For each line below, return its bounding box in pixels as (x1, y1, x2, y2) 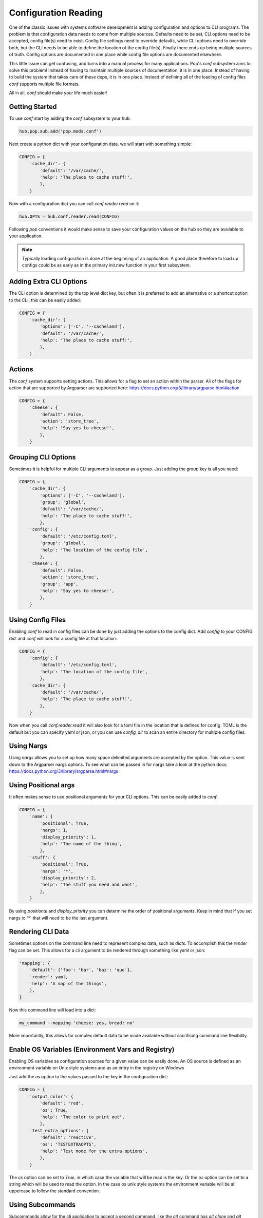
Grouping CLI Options (9, 453, 76, 461)
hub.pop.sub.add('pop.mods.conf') (19, 128, 102, 134)
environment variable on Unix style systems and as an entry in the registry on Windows (9, 1065, 185, 1071)
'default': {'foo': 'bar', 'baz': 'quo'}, (29, 967, 132, 973)
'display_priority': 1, (39, 834, 97, 840)
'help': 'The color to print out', (39, 1114, 125, 1120)
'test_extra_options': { (29, 1128, 89, 1133)
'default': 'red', (39, 1101, 84, 1106)
